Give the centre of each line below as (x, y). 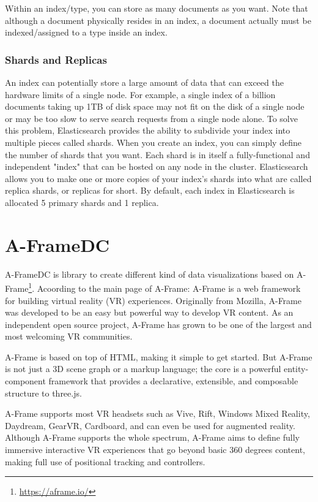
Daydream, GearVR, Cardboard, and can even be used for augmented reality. (150, 425)
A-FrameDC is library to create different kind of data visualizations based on (150, 274)
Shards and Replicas (56, 59)
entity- (296, 369)
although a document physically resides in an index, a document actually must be (158, 20)
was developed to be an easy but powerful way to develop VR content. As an (149, 312)
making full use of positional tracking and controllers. (105, 461)
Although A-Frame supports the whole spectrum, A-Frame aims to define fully (152, 437)
